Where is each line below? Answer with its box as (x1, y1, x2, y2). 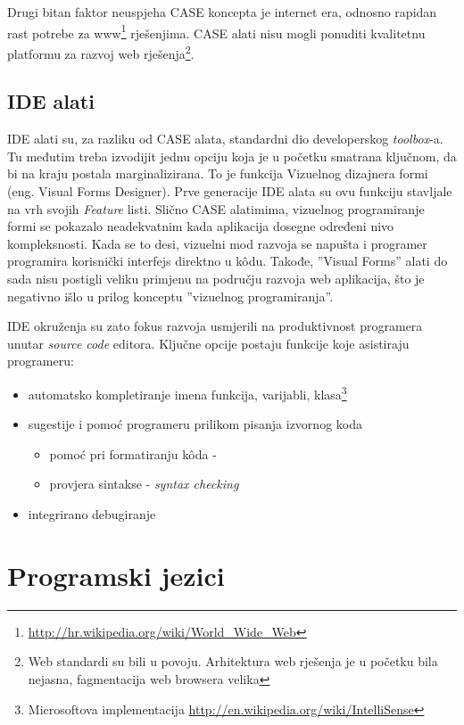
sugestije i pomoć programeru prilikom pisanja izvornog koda (28, 415, 362, 433)
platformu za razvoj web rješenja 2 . (7, 41, 195, 62)
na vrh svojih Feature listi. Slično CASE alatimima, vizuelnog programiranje (7, 199, 425, 218)
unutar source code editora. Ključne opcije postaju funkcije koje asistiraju (7, 334, 410, 352)
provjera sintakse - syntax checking (49, 474, 239, 493)
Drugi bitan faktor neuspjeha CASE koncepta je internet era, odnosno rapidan (7, 3, 437, 21)
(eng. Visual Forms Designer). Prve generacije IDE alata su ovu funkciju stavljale (7, 182, 452, 201)
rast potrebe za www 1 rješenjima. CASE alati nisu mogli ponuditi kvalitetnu (7, 21, 426, 42)
